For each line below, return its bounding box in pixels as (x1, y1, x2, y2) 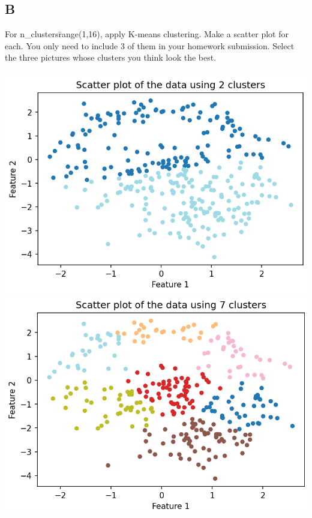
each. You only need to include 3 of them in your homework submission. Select (5, 39, 295, 52)
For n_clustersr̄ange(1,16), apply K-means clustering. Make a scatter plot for (5, 28, 289, 40)
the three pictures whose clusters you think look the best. (5, 51, 217, 64)
